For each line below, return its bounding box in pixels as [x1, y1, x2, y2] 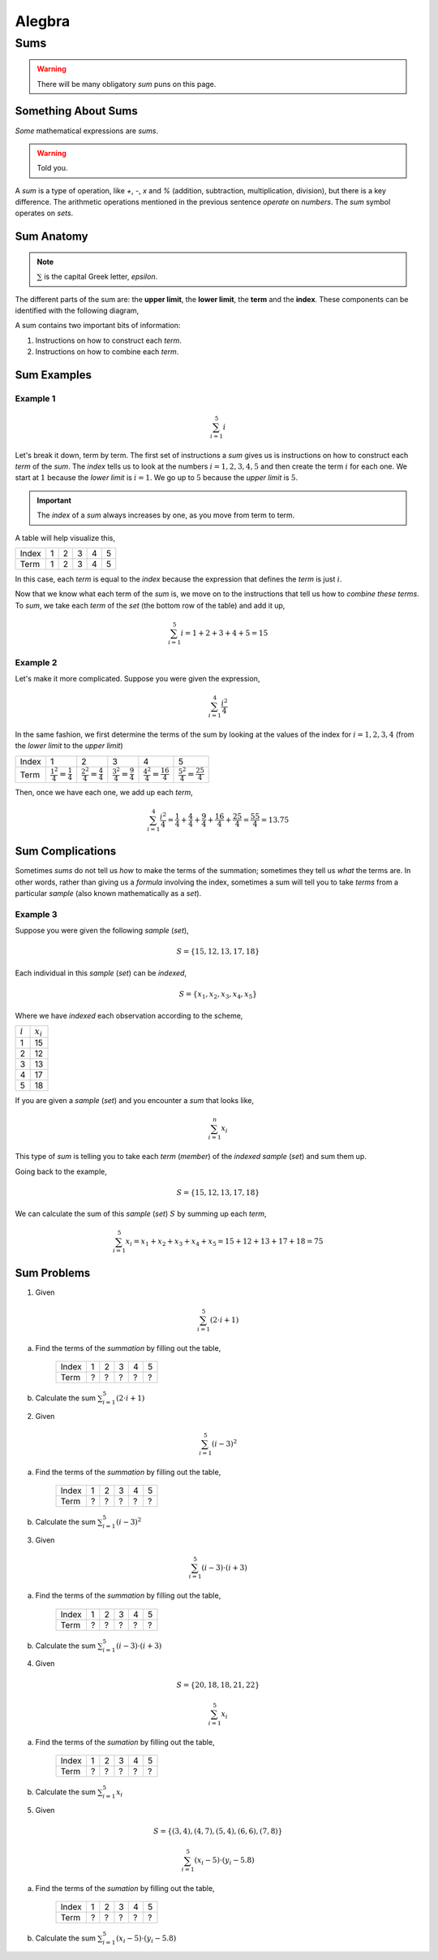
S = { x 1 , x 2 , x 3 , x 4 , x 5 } [178, 989, 257, 1001]
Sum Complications [15, 845, 117, 859]
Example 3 [15, 908, 58, 919]
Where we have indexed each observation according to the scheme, [15, 1010, 243, 1020]
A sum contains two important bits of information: [15, 321, 181, 331]
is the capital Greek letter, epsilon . [43, 272, 158, 282]
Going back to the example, [15, 1166, 107, 1176]
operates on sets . [15, 208, 74, 218]
